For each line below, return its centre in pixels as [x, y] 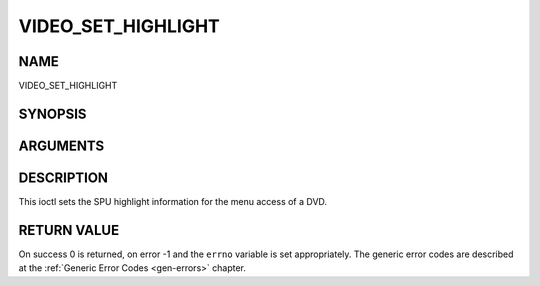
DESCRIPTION [63, 177]
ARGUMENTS [61, 145]
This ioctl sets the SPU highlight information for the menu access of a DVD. [173, 201]
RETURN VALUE [69, 230]
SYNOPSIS [52, 113]
